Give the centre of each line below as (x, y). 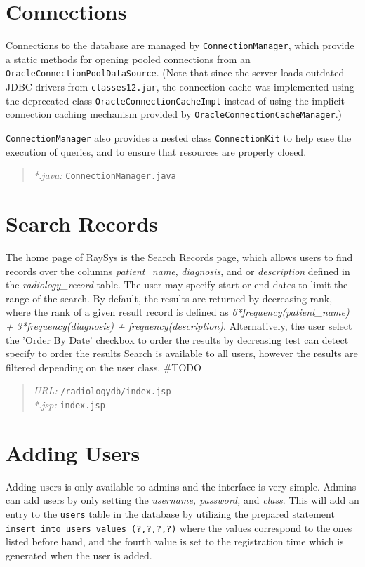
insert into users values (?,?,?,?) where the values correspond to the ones (179, 527)
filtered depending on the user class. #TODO (104, 367)
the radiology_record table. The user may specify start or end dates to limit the (177, 285)
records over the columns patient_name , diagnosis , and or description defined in (178, 271)
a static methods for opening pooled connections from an (128, 59)
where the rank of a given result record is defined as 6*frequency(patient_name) (178, 312)
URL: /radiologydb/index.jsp (102, 391)
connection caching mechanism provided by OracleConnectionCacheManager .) (174, 114)
